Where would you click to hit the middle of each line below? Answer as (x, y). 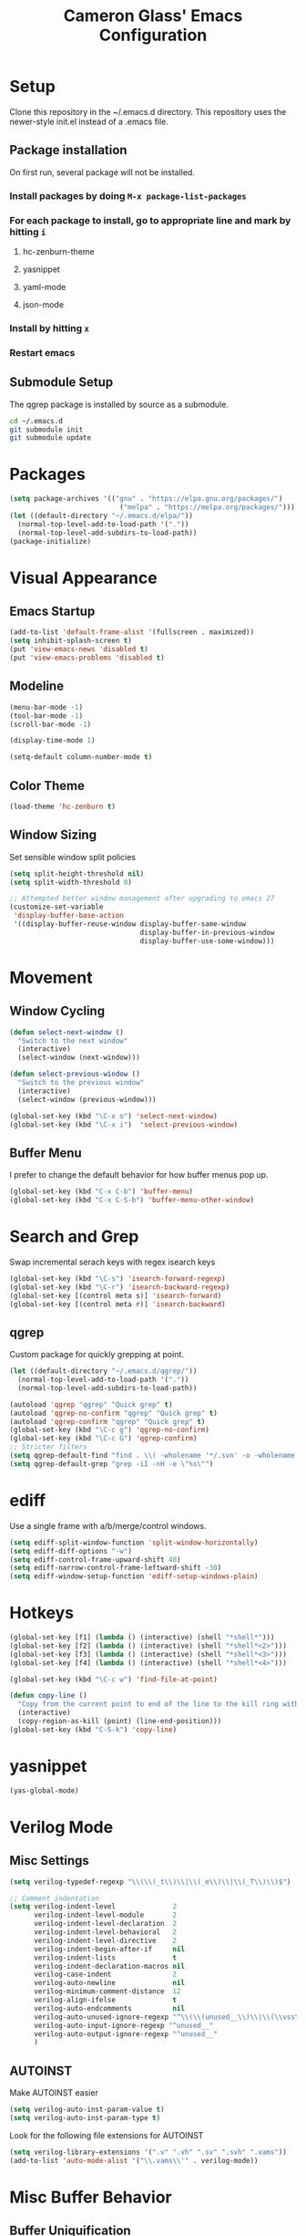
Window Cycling (57, 1011)
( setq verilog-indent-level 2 (93, 1907)
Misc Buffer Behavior (91, 2197)
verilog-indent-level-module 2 (105, 1915)
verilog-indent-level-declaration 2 (105, 1924)
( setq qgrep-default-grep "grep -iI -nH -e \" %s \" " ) (112, 1464)
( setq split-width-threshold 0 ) (71, 882)
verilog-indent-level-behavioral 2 (105, 1932)
